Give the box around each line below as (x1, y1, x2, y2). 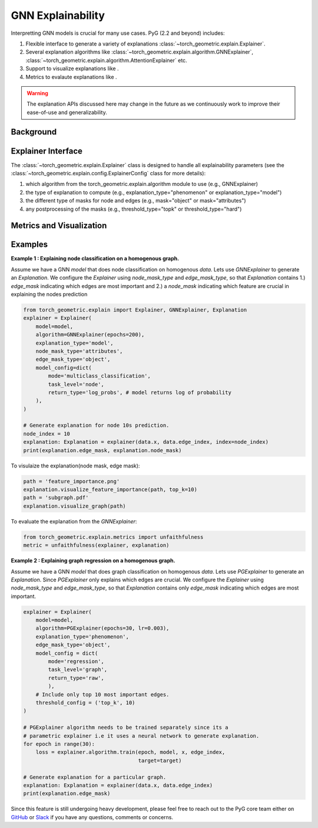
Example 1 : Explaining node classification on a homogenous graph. (11, 255, 180, 262)
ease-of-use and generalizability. (26, 109, 107, 116)
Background (11, 127, 57, 137)
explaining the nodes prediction (11, 291, 88, 298)
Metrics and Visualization (11, 221, 107, 231)
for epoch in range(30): (23, 741, 95, 747)
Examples (11, 240, 48, 250)
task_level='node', (48, 381, 104, 388)
